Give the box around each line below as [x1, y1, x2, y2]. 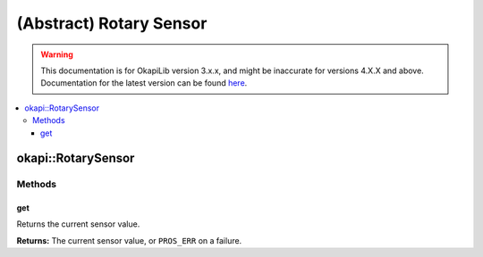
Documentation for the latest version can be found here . [40, 78, 248, 88]
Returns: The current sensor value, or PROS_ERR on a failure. [16, 235, 242, 245]
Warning [40, 49, 73, 60]
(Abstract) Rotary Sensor [16, 13, 208, 33]
